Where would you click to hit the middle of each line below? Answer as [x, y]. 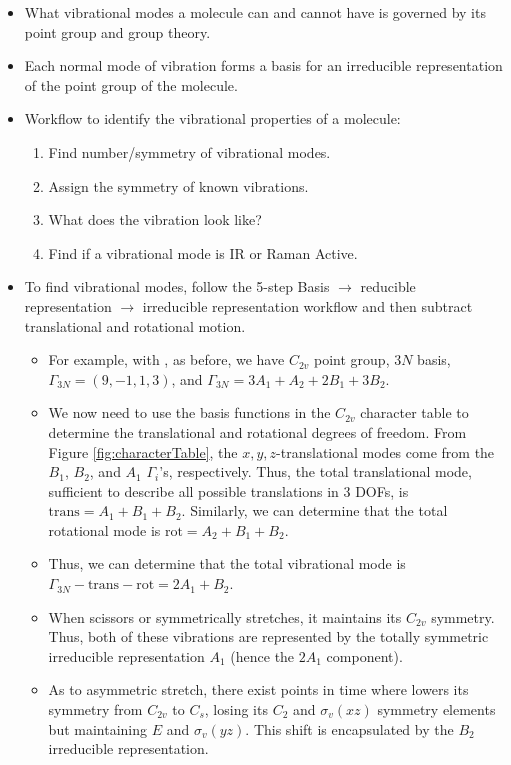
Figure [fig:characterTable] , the [143, 451]
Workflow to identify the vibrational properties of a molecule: [212, 118]
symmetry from [95, 709]
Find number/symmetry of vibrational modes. [189, 151]
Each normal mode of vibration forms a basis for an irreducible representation [263, 65]
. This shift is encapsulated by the [349, 728]
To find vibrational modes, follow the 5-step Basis [177, 286]
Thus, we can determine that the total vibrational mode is [227, 563]
